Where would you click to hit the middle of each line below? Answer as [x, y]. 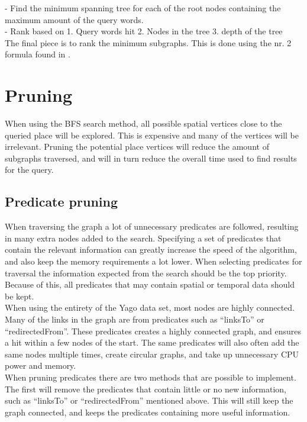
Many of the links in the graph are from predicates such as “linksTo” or [135, 319]
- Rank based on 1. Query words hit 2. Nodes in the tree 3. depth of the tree [144, 31]
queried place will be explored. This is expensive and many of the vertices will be [152, 135]
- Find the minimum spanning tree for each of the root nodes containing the [143, 8]
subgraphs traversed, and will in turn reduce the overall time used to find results [151, 158]
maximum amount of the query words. [74, 19]
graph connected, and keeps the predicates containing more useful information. [148, 412]
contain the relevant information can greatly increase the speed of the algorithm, [151, 249]
